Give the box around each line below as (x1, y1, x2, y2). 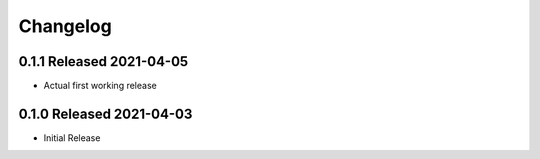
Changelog (18, 15, 112, 37)
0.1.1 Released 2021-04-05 (18, 53, 189, 70)
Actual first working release (43, 80, 157, 92)
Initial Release (43, 131, 101, 144)
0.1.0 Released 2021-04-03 (18, 105, 193, 122)
